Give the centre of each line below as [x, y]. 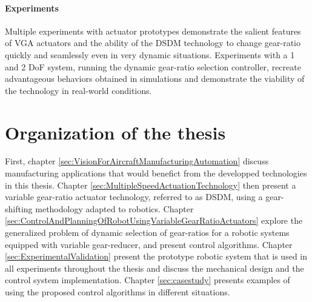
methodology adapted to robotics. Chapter [115, 208]
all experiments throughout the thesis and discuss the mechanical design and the [154, 268]
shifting [19, 208]
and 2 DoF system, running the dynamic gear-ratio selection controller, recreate [153, 66]
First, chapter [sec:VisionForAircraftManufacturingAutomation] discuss [137, 161]
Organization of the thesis [115, 132]
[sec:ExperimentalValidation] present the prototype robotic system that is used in [156, 256]
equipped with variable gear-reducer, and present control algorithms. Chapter [149, 244]
